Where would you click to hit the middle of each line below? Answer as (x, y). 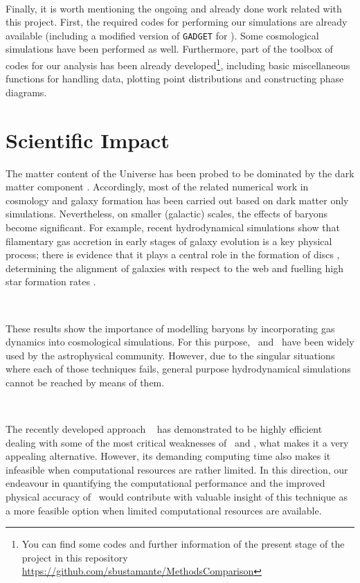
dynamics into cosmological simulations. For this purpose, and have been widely (180, 342)
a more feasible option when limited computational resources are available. (164, 510)
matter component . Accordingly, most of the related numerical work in (157, 187)
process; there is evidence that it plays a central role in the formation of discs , (173, 254)
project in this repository (75, 557)
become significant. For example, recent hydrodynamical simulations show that (173, 227)
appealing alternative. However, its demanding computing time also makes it (168, 456)
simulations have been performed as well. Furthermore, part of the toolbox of (169, 49)
